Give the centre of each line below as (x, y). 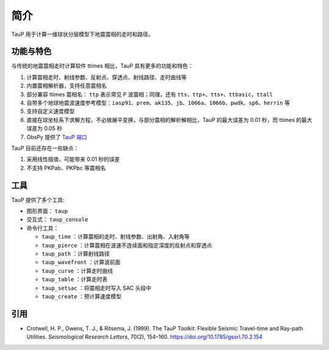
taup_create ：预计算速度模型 (82, 296)
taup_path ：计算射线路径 (76, 254)
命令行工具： (43, 228)
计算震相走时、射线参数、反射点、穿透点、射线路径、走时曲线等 (107, 77)
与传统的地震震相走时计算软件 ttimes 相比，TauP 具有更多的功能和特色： (102, 66)
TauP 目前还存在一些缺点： (45, 148)
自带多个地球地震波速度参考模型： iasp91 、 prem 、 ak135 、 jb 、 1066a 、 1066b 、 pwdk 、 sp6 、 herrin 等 (158, 103)
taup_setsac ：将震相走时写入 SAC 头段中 (97, 288)
